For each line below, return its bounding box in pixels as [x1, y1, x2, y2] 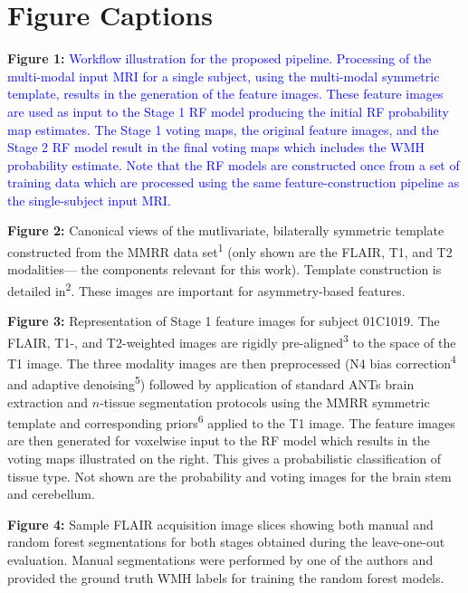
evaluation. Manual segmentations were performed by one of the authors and [7, 550, 434, 569]
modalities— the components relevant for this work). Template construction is [7, 260, 442, 279]
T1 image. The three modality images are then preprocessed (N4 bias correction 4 [7, 351, 456, 372]
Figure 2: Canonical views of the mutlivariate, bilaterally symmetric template [7, 221, 444, 240]
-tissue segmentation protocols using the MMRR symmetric [100, 392, 430, 411]
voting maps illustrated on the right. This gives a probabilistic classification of [7, 448, 442, 467]
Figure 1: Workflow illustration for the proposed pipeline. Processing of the [7, 49, 432, 68]
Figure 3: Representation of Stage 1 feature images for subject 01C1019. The [7, 311, 440, 330]
